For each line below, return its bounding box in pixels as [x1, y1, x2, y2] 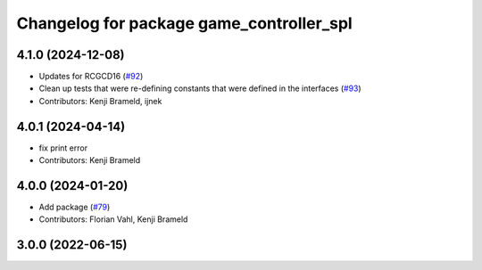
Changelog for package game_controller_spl [16, 13, 353, 33]
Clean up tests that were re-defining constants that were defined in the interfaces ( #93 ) [38, 83, 361, 94]
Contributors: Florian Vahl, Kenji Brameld [38, 214, 188, 225]
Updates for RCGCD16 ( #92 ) [38, 71, 144, 82]
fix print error [38, 143, 88, 153]
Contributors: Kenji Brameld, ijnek [38, 95, 162, 106]
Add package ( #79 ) [38, 201, 111, 213]
